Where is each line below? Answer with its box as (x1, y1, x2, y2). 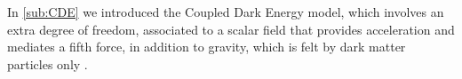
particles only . (7, 54, 88, 73)
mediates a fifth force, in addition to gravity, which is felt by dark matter (7, 37, 406, 56)
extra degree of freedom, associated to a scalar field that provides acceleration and (7, 20, 455, 38)
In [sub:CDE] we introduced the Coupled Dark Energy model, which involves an (7, 3, 444, 20)
